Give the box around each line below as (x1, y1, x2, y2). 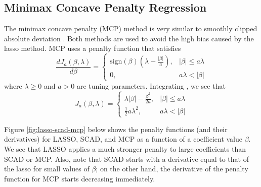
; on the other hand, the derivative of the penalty (96, 163, 248, 174)
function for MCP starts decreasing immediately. (4, 173, 155, 183)
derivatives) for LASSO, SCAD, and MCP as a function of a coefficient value (4, 134, 242, 144)
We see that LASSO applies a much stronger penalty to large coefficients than (4, 143, 246, 154)
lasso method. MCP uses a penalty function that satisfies (4, 43, 181, 53)
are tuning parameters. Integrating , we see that (76, 80, 226, 91)
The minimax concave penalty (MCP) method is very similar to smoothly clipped (4, 23, 257, 34)
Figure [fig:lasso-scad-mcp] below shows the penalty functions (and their (4, 123, 228, 134)
